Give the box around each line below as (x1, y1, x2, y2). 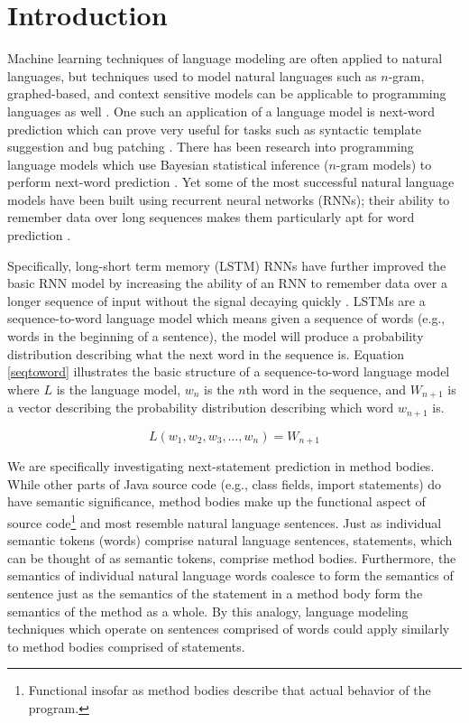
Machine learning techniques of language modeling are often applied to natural (7, 49, 443, 68)
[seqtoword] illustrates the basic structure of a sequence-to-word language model (7, 362, 450, 381)
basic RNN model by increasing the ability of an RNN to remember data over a (7, 273, 447, 292)
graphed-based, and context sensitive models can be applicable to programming (7, 84, 446, 103)
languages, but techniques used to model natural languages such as (7, 66, 377, 85)
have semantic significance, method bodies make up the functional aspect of (7, 492, 426, 511)
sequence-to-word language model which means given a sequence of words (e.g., (7, 309, 446, 328)
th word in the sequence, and (245, 379, 407, 398)
